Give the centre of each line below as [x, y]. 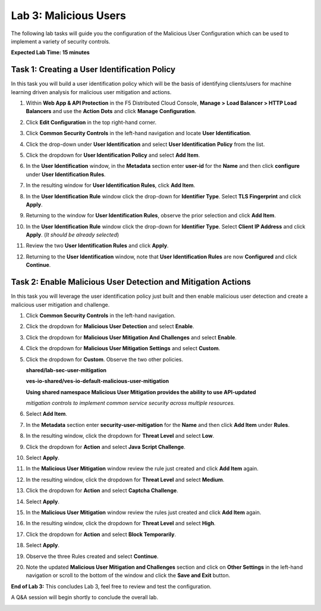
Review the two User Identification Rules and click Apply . [97, 246]
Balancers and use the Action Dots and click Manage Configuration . [111, 111]
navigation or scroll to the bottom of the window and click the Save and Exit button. [128, 575]
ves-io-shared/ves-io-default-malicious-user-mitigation [97, 381]
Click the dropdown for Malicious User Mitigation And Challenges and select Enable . [131, 337]
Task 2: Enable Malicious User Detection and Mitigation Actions [131, 282]
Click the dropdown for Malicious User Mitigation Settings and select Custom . [123, 348]
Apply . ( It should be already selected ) [73, 235]
